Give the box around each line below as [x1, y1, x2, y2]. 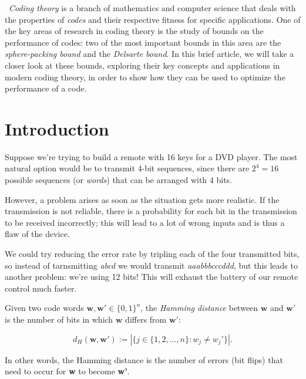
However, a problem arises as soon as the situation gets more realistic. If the [5, 193, 280, 205]
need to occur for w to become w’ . [5, 365, 130, 377]
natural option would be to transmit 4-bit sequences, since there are [5, 162, 250, 174]
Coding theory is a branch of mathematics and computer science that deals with [9, 2, 296, 13]
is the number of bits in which [5, 313, 113, 325]
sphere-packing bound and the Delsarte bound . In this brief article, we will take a [5, 48, 294, 60]
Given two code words [5, 302, 84, 314]
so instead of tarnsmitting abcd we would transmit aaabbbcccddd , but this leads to [5, 259, 298, 271]
